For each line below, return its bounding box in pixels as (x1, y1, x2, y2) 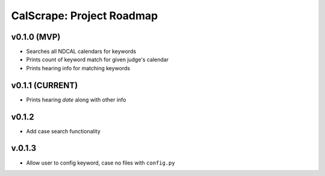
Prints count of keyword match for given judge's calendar (26, 56, 169, 63)
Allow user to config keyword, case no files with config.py (26, 159, 175, 166)
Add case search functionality (26, 127, 101, 135)
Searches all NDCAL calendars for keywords (26, 48, 137, 55)
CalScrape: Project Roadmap (11, 9, 158, 22)
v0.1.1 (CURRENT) (11, 80, 78, 90)
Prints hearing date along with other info (26, 96, 126, 103)
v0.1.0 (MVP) (11, 32, 61, 42)
